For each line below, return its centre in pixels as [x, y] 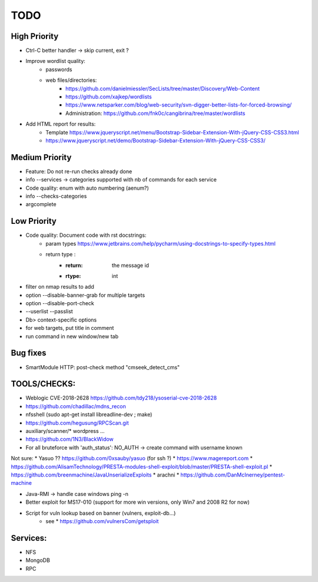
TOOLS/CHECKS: [43, 384]
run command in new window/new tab [72, 336]
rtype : [73, 276]
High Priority [35, 36]
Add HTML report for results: [61, 124]
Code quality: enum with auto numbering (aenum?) [87, 188]
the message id [131, 265]
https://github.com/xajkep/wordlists [109, 97]
